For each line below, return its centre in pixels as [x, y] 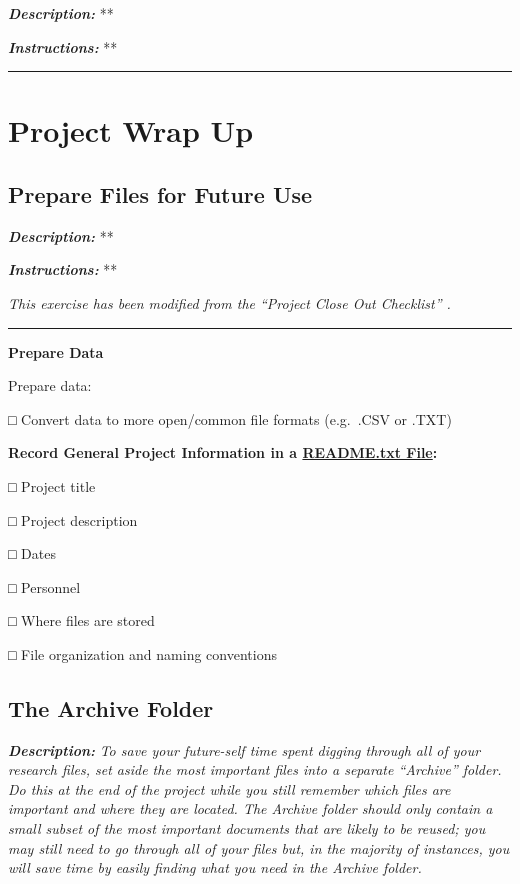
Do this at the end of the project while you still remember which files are [229, 788]
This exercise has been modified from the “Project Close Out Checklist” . [229, 302]
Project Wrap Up [131, 130]
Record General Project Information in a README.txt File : [223, 452]
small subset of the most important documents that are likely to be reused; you [247, 828]
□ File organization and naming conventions [142, 653]
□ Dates [32, 553]
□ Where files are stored [81, 620]
